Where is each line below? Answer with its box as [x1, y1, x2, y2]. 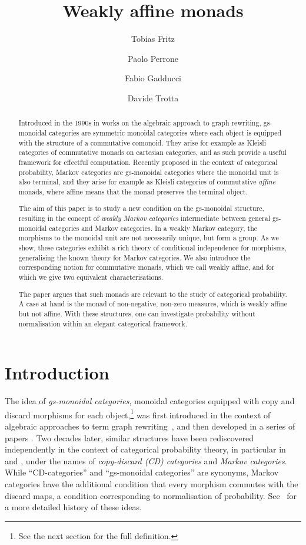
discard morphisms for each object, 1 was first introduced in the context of [5, 407, 271, 421]
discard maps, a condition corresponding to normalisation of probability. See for [5, 489, 297, 501]
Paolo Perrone [127, 52, 179, 64]
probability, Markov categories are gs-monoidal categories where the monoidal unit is [18, 167, 279, 177]
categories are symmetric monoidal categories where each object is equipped [49, 127, 282, 137]
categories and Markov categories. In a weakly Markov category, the [49, 223, 258, 233]
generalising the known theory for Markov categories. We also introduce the [18, 252, 251, 262]
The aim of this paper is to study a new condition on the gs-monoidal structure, [18, 203, 264, 213]
